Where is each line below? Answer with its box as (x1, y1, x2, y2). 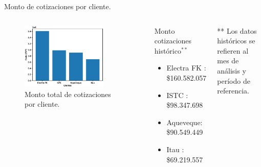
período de (217, 75, 250, 86)
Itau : (166, 144, 184, 154)
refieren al (217, 45, 249, 56)
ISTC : (166, 89, 188, 100)
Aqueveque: (166, 116, 203, 127)
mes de (217, 55, 239, 66)
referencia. (217, 85, 249, 96)
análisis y (217, 65, 246, 76)
